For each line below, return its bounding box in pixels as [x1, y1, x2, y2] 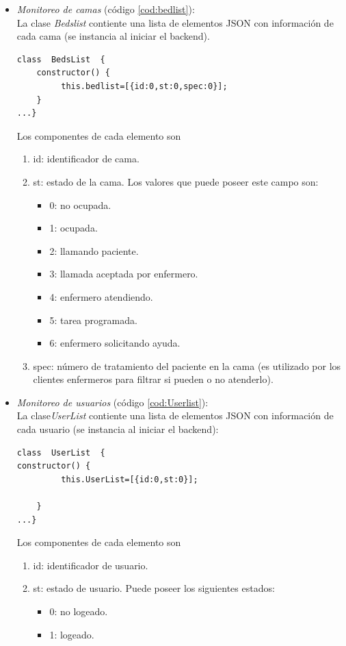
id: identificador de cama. [33, 151, 139, 166]
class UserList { [16, 447, 105, 458]
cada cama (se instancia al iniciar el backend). [16, 29, 210, 43]
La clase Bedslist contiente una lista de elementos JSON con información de [16, 15, 334, 29]
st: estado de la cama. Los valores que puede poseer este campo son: [33, 174, 319, 188]
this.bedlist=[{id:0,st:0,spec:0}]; [61, 81, 228, 91]
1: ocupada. [49, 221, 98, 235]
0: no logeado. [49, 604, 108, 618]
